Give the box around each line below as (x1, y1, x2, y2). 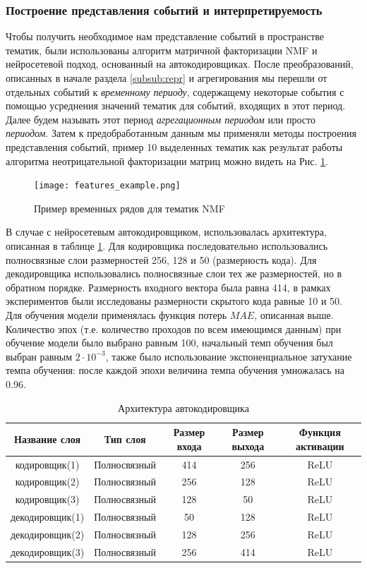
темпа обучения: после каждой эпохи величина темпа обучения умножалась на (6, 363, 344, 377)
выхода (231, 438, 265, 453)
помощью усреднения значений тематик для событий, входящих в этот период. (6, 98, 346, 113)
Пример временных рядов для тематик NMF (34, 200, 225, 215)
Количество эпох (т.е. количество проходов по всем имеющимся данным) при (6, 321, 342, 336)
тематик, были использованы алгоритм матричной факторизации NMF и (6, 42, 318, 57)
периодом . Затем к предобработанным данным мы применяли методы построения (6, 126, 356, 140)
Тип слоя (104, 431, 146, 446)
